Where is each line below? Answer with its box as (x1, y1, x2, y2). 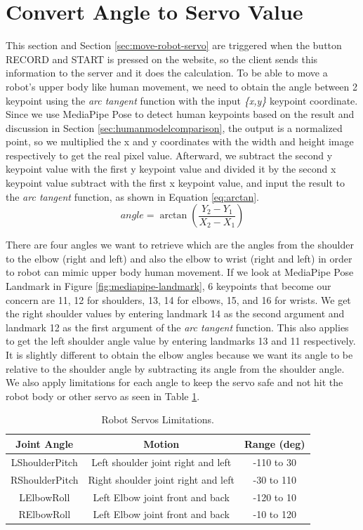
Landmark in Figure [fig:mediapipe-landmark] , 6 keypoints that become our (6, 279, 331, 293)
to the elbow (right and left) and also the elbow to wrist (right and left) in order (6, 251, 352, 265)
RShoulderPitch (11, 472, 79, 486)
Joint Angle (15, 436, 74, 451)
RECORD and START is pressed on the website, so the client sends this (6, 51, 318, 66)
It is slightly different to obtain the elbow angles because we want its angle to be (6, 347, 353, 362)
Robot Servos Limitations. (101, 412, 214, 427)
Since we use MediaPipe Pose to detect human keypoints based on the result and (6, 107, 355, 121)
